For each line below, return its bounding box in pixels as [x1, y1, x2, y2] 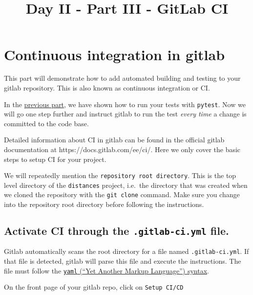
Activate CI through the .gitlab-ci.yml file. [4, 223, 229, 238]
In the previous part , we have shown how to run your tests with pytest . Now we [4, 99, 246, 109]
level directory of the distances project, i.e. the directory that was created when [4, 180, 248, 190]
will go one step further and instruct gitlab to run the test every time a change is [4, 109, 247, 119]
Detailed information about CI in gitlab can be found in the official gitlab [4, 135, 225, 145]
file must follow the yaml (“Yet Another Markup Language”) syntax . [4, 265, 209, 275]
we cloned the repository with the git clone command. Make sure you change [4, 189, 240, 200]
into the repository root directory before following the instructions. [4, 199, 204, 209]
